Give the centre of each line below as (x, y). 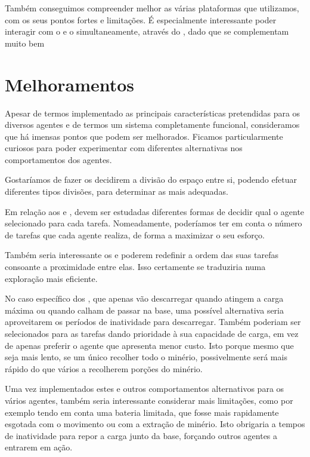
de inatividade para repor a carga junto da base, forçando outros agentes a (141, 435)
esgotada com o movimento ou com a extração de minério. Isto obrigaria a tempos (155, 424)
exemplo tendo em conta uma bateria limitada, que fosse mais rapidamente (142, 412)
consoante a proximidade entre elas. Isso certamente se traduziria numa (135, 267)
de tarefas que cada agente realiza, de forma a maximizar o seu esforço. (135, 234)
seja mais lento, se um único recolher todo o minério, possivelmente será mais (146, 357)
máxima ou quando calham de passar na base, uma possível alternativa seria (145, 310)
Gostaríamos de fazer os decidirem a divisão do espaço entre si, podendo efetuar (151, 180)
